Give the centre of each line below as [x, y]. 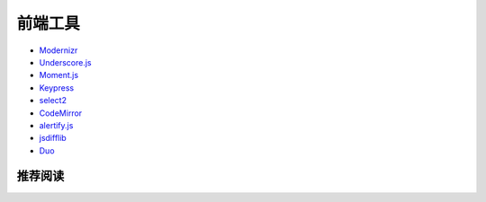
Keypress [57, 88]
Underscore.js [65, 62]
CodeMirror [61, 113]
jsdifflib [53, 138]
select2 [53, 101]
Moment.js [59, 75]
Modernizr [58, 50]
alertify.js [56, 125]
